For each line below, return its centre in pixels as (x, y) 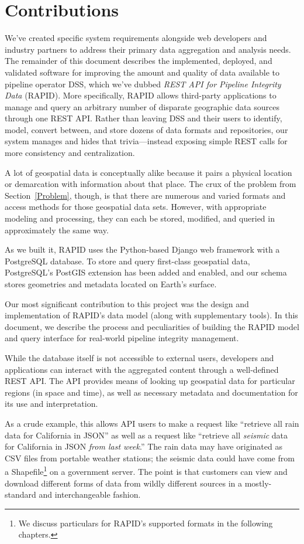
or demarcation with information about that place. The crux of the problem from (151, 184)
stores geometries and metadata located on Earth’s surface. (111, 284)
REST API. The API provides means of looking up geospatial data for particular (150, 381)
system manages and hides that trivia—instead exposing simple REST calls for (146, 141)
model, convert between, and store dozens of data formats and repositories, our (146, 129)
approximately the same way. (57, 229)
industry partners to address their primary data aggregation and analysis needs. (148, 49)
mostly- (258, 483)
